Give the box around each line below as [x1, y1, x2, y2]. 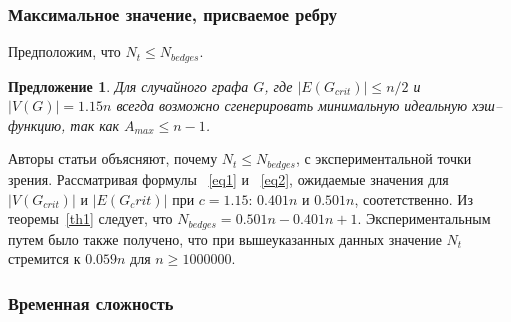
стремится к [8, 248, 81, 269]
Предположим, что [8, 41, 121, 62]
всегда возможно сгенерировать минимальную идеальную [116, 95, 468, 116]
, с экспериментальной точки [295, 148, 472, 169]
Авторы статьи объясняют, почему [8, 148, 218, 169]
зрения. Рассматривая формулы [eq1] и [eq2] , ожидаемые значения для [8, 168, 449, 189]
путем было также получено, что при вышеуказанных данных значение [8, 228, 442, 249]
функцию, [8, 114, 66, 135]
